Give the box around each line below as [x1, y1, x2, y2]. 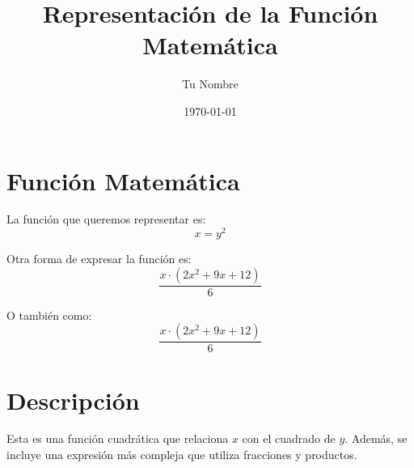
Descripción [6, 383, 140, 416]
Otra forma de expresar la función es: [6, 250, 192, 267]
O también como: [6, 306, 92, 323]
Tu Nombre [182, 75, 239, 92]
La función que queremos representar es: [6, 211, 206, 228]
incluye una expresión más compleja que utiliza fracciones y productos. [6, 446, 357, 463]
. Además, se [344, 430, 408, 447]
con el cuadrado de [242, 430, 336, 447]
